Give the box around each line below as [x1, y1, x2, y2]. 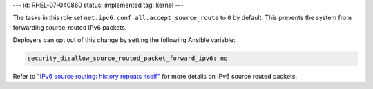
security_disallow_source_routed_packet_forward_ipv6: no [27, 55, 228, 62]
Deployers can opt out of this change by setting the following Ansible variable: [12, 36, 236, 44]
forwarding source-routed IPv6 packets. [12, 23, 127, 31]
